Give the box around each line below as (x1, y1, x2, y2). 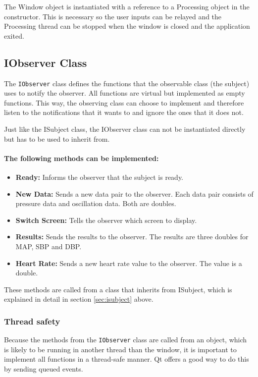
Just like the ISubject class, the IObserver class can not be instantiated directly (4, 124, 246, 134)
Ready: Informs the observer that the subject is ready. (15, 172, 184, 182)
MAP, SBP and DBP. (15, 241, 82, 251)
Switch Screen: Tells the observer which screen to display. (15, 215, 197, 225)
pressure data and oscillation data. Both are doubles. (15, 198, 176, 209)
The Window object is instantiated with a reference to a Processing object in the (4, 1, 250, 11)
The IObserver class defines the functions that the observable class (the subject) (4, 78, 250, 88)
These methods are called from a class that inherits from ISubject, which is (4, 284, 232, 294)
